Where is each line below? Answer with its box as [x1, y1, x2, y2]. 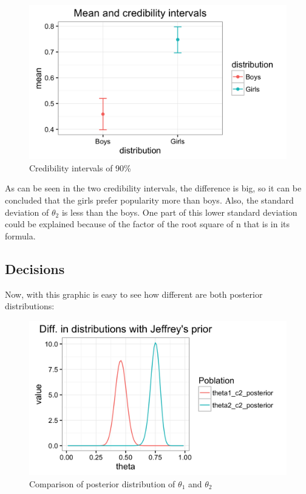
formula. [5, 229, 36, 242]
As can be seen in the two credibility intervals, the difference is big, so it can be [5, 182, 302, 194]
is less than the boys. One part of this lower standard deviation [61, 205, 297, 218]
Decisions [5, 259, 65, 278]
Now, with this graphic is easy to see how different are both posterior [5, 287, 263, 300]
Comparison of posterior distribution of [29, 477, 175, 490]
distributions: [5, 300, 55, 312]
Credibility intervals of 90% [29, 161, 131, 174]
